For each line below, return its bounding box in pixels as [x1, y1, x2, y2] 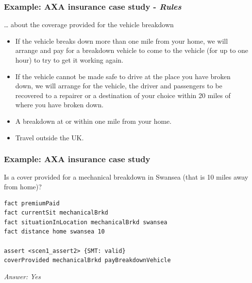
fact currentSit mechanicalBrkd [4, 209, 108, 216]
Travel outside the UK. [15, 132, 84, 142]
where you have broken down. [15, 100, 104, 110]
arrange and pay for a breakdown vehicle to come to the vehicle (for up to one [15, 45, 249, 55]
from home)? [4, 181, 42, 191]
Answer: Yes [4, 271, 41, 281]
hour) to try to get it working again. [15, 55, 123, 65]
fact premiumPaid [4, 200, 60, 207]
